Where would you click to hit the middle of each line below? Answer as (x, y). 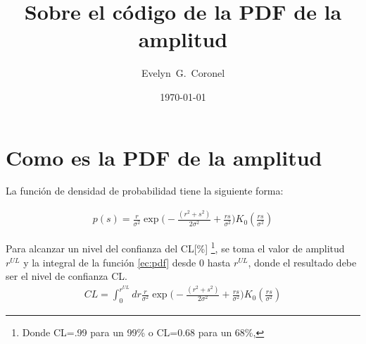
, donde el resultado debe (302, 262)
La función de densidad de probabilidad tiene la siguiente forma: (145, 191)
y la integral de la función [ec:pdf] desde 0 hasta (127, 262)
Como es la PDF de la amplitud (164, 157)
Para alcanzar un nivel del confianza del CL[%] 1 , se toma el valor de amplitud (175, 247)
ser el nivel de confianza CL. (67, 276)
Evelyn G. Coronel (183, 73)
